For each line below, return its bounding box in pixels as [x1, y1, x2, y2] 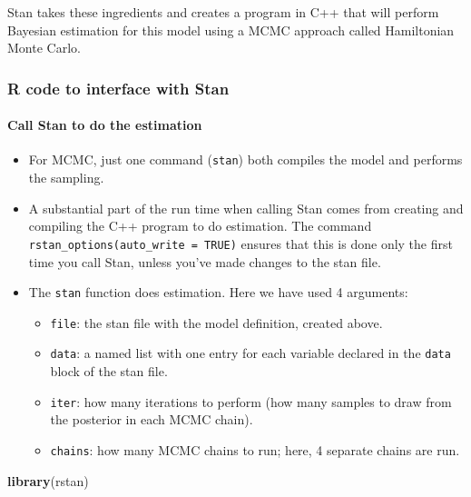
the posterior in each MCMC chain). [50, 410, 253, 429]
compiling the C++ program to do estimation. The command [28, 216, 372, 235]
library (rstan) [7, 471, 89, 490]
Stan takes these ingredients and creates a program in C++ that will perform [7, 3, 439, 21]
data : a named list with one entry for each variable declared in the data [50, 343, 451, 363]
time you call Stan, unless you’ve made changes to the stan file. [28, 252, 381, 271]
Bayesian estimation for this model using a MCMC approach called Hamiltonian [7, 20, 455, 39]
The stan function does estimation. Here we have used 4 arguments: [28, 283, 408, 302]
